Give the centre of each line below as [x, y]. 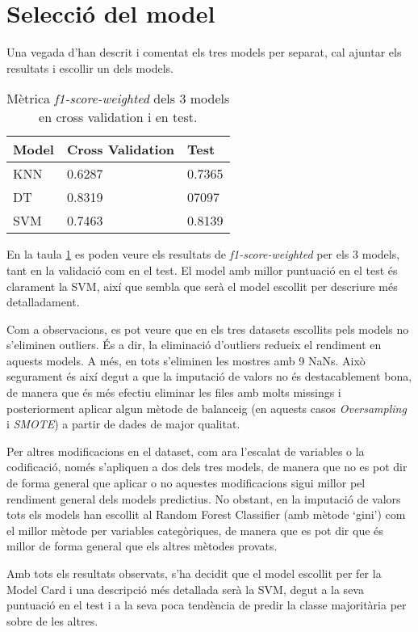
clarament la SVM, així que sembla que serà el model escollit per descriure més [202, 286]
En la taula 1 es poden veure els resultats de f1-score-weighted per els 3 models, [203, 254]
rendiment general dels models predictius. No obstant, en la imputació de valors [204, 498]
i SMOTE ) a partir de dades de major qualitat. [123, 424]
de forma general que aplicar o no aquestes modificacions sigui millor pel [186, 483]
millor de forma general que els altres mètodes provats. [142, 546]
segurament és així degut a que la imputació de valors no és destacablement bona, [209, 376]
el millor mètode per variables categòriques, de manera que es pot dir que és [195, 530]
